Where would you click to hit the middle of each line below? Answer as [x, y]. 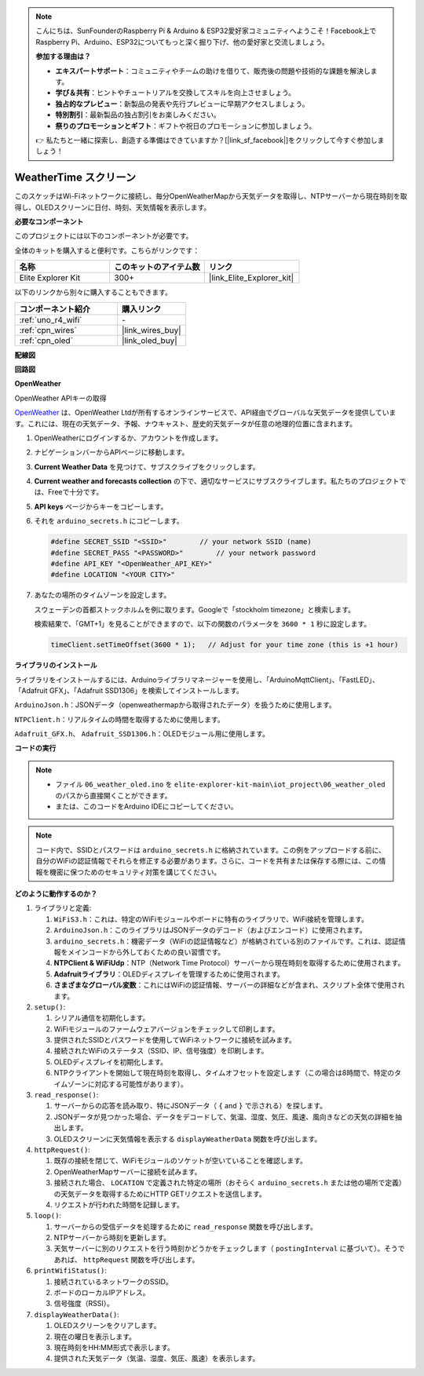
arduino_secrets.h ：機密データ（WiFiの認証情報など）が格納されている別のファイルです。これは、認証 [227, 941]
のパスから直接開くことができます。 [113, 795]
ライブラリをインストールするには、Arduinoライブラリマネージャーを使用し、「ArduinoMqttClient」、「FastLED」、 [197, 680]
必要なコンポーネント [49, 221]
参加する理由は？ [63, 57]
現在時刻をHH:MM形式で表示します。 [114, 1347]
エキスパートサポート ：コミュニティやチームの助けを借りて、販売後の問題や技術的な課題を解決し [213, 71]
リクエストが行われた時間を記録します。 [119, 1204]
